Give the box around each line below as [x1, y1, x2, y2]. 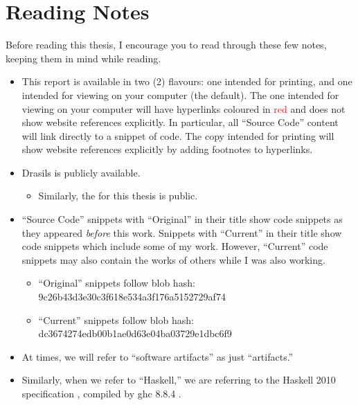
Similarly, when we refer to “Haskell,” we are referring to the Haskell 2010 [21, 372, 336, 387]
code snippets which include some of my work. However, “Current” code [21, 239, 328, 253]
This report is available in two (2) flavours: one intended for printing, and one [21, 74, 352, 89]
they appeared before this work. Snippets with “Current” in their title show [21, 225, 342, 240]
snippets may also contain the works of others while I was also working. [21, 252, 325, 267]
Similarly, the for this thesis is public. [38, 188, 198, 203]
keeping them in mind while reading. [6, 51, 161, 65]
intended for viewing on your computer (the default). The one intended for [21, 87, 339, 102]
